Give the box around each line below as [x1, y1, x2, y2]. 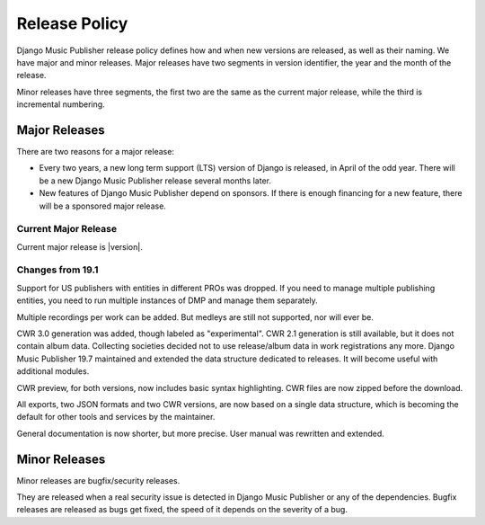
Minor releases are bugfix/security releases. [16, 475, 181, 485]
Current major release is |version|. [16, 241, 143, 252]
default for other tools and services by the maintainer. [16, 412, 216, 423]
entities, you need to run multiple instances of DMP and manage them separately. [16, 295, 318, 306]
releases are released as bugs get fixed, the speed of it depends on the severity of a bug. [16, 504, 348, 515]
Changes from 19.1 [16, 263, 99, 276]
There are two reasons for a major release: [16, 147, 175, 157]
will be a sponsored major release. [39, 200, 166, 211]
